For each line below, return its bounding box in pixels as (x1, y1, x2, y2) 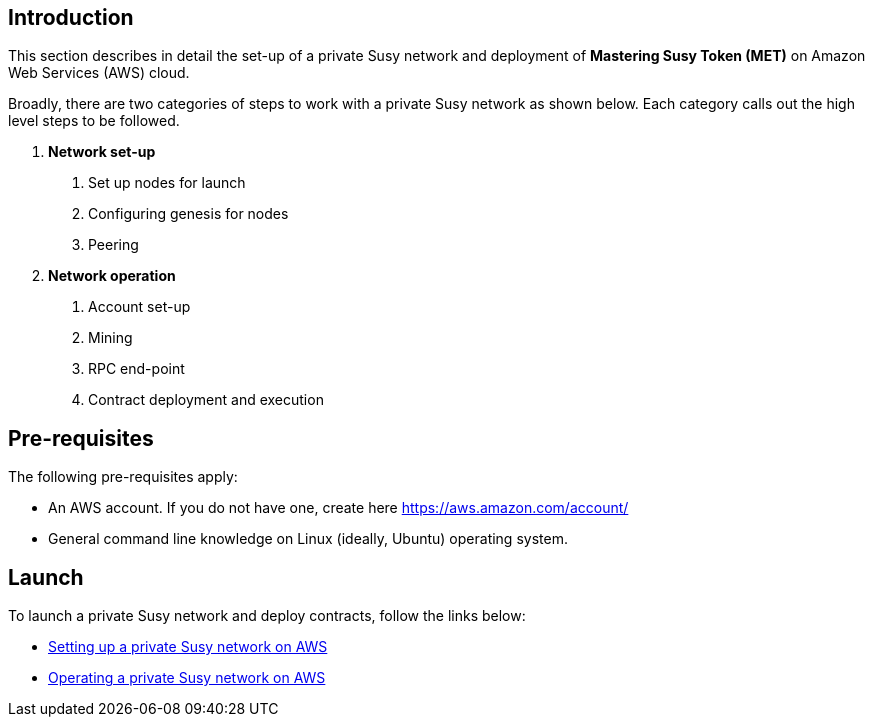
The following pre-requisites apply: (8, 468, 238, 486)
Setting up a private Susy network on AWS (48, 638, 328, 656)
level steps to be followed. (8, 112, 180, 130)
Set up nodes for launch (88, 174, 246, 192)
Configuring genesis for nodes (88, 205, 289, 223)
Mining (88, 329, 133, 347)
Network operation (48, 267, 176, 285)
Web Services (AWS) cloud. (8, 64, 190, 82)
